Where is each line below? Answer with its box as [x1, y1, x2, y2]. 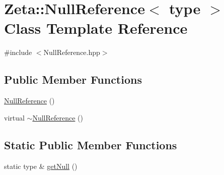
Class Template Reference [4, 18, 188, 38]
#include [4, 47, 32, 57]
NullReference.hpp [43, 47, 100, 57]
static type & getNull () [4, 160, 78, 171]
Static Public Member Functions [4, 137, 177, 152]
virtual [4, 112, 25, 123]
